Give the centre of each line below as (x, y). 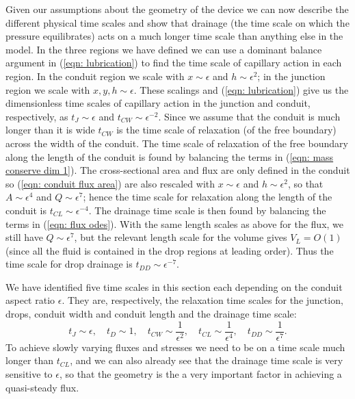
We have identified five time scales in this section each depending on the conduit (174, 286)
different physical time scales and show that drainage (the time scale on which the (177, 22)
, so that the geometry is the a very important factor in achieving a (200, 373)
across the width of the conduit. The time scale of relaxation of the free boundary (177, 143)
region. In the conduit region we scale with (95, 76)
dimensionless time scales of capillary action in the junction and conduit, (158, 103)
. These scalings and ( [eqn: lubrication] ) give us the (241, 89)
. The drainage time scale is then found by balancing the (207, 210)
